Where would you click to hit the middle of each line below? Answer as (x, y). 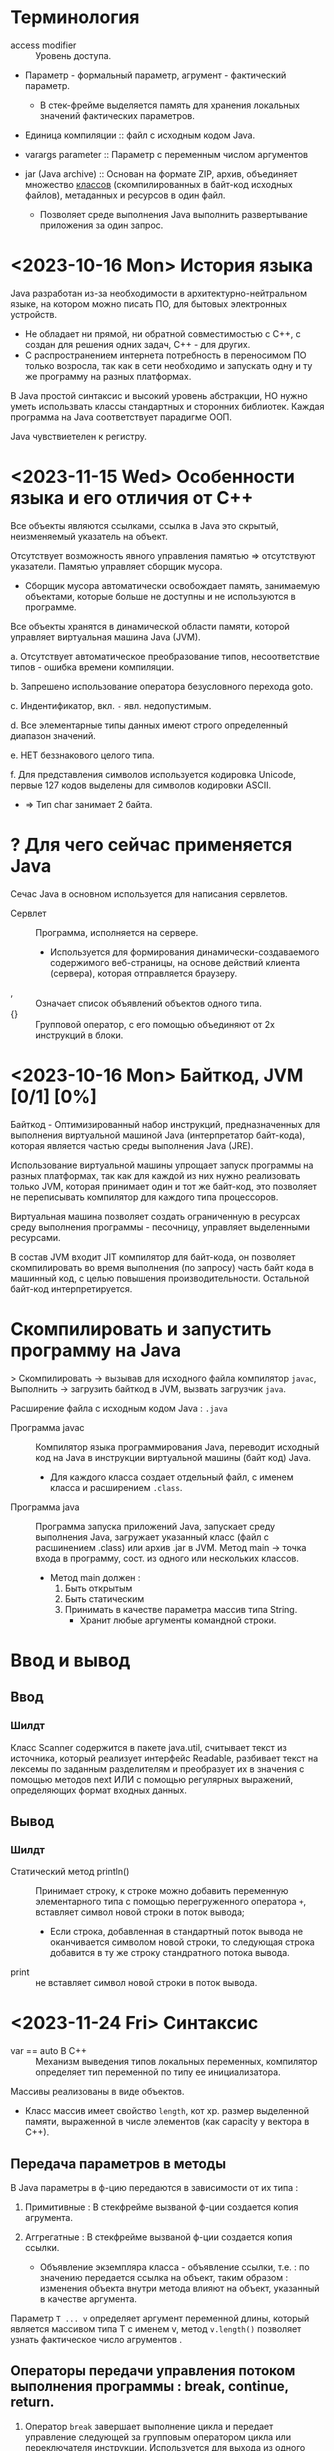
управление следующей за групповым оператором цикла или (158, 2437)
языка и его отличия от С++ (132, 498)
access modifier (43, 45)
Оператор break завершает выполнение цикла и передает (149, 2426)
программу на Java (96, 1350)
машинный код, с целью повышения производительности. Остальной (160, 1278)
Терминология (75, 17)
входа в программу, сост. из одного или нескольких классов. (167, 1558)
